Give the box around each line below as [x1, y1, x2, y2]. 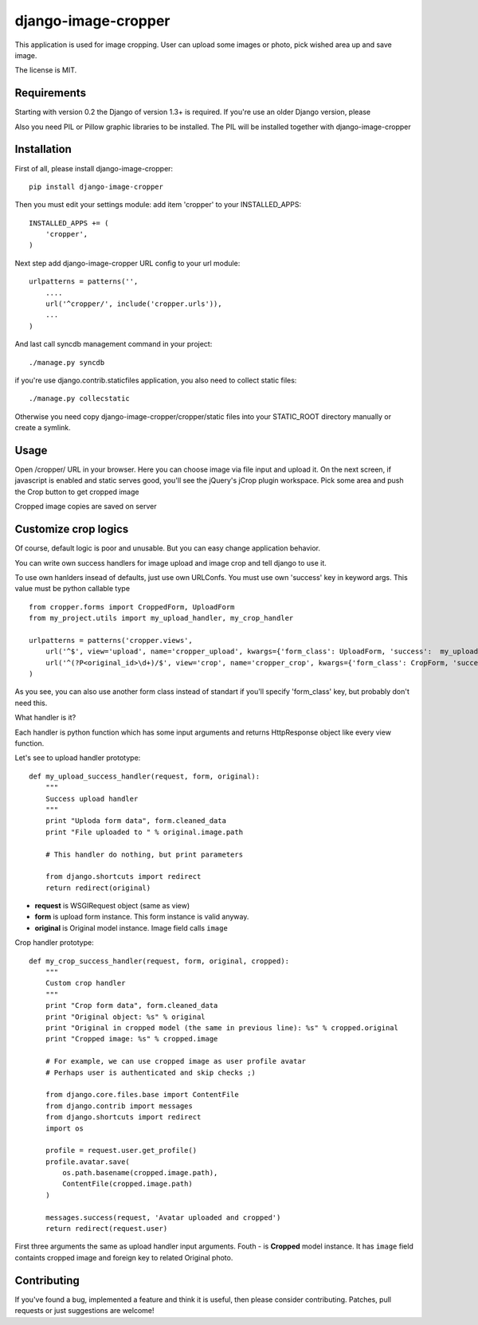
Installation [14, 143, 72, 156]
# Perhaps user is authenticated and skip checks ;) [45, 1068, 257, 1077]
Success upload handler [45, 794, 139, 803]
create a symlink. [14, 423, 71, 433]
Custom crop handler [45, 978, 126, 988]
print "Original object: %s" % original [45, 1012, 206, 1021]
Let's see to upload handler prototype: [14, 753, 141, 762]
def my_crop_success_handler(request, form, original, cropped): [29, 956, 290, 966]
